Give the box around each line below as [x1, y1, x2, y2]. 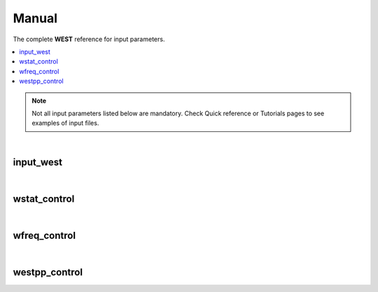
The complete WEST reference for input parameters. [13, 35, 165, 43]
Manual [13, 10, 58, 26]
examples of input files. [31, 119, 99, 127]
